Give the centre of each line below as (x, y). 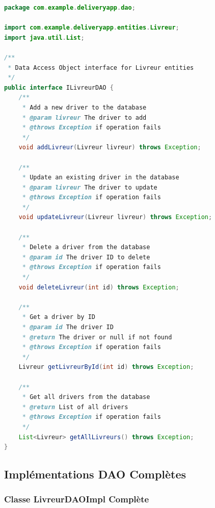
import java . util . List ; (44, 37)
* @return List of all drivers (75, 407)
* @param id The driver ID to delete (86, 257)
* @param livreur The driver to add (84, 117)
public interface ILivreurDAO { (59, 87)
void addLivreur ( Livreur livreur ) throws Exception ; (110, 148)
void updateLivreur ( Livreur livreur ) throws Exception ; (115, 217)
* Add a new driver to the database (84, 107)
